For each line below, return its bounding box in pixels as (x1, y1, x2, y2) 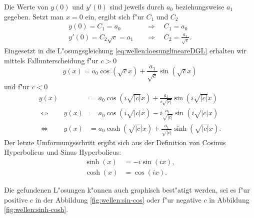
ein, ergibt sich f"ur (85, 11, 144, 21)
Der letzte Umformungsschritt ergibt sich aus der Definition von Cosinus (4, 137, 226, 147)
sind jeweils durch (109, 1, 164, 11)
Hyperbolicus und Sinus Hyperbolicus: (4, 147, 121, 157)
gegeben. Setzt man (4, 11, 64, 21)
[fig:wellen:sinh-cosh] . (4, 204, 68, 215)
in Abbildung (209, 194, 249, 205)
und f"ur (4, 81, 29, 91)
